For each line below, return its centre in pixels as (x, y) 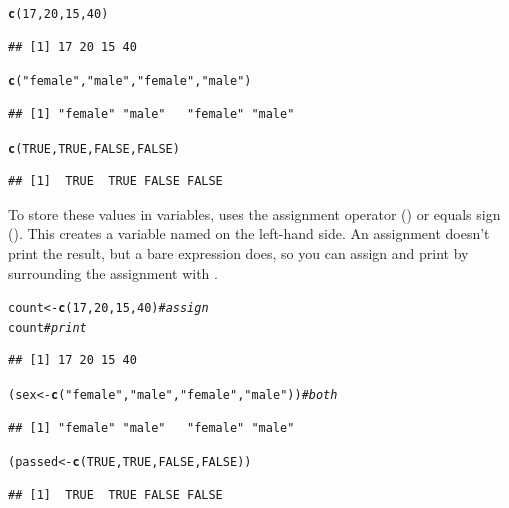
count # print (47, 327)
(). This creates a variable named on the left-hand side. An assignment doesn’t (249, 233)
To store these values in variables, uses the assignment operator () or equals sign (254, 213)
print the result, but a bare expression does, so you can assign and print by (238, 252)
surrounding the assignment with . (113, 272)
